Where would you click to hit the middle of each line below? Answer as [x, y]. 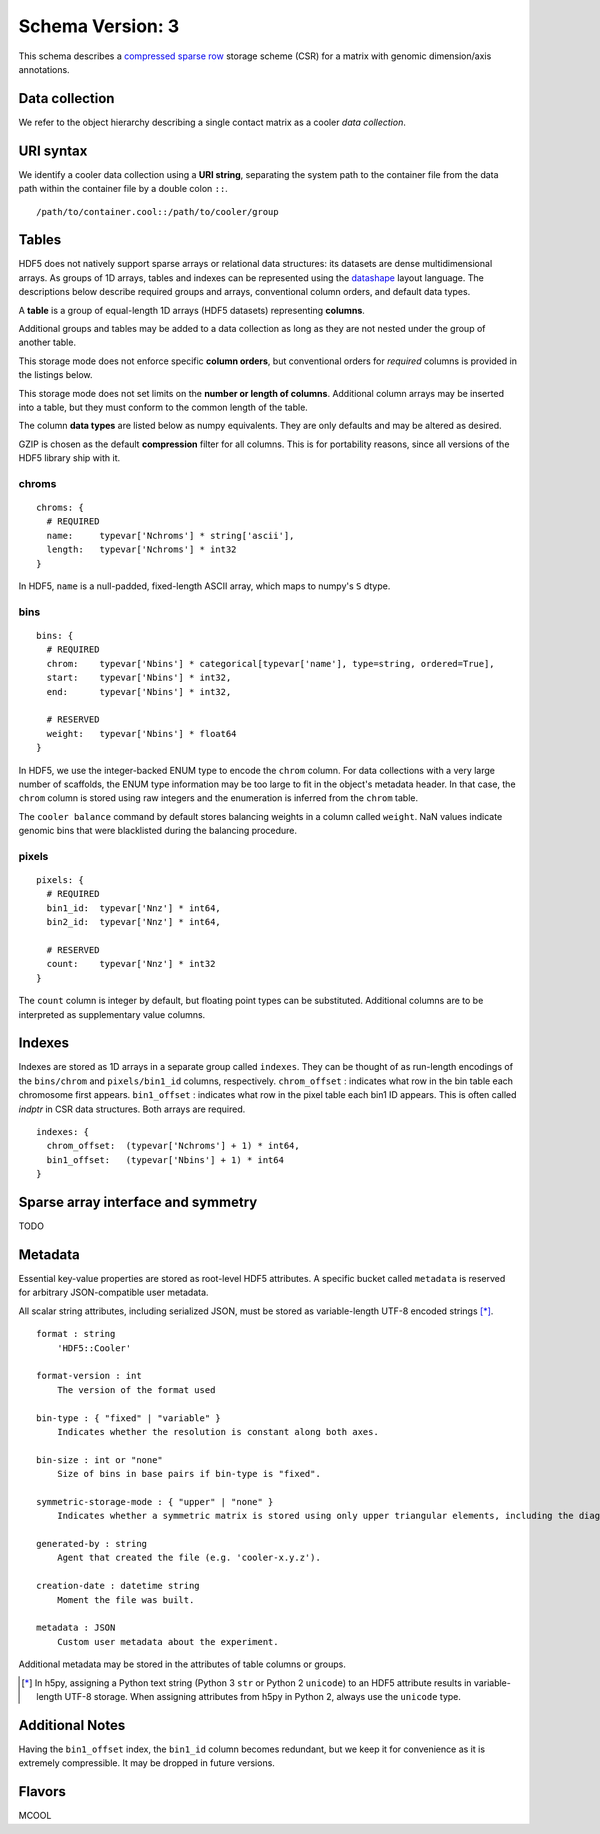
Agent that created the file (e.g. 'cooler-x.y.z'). [189, 1558]
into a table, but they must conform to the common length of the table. [163, 407]
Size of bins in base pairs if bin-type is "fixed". [189, 1474]
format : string [76, 1334]
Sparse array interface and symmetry [138, 1201]
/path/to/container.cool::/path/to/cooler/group [157, 211]
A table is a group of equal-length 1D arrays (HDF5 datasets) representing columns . [191, 310]
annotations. [44, 69]
